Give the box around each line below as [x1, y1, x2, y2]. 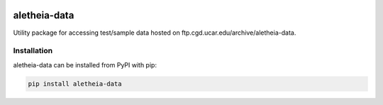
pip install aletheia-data [28, 79, 122, 88]
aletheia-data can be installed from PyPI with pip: [13, 60, 157, 69]
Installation [13, 46, 53, 56]
